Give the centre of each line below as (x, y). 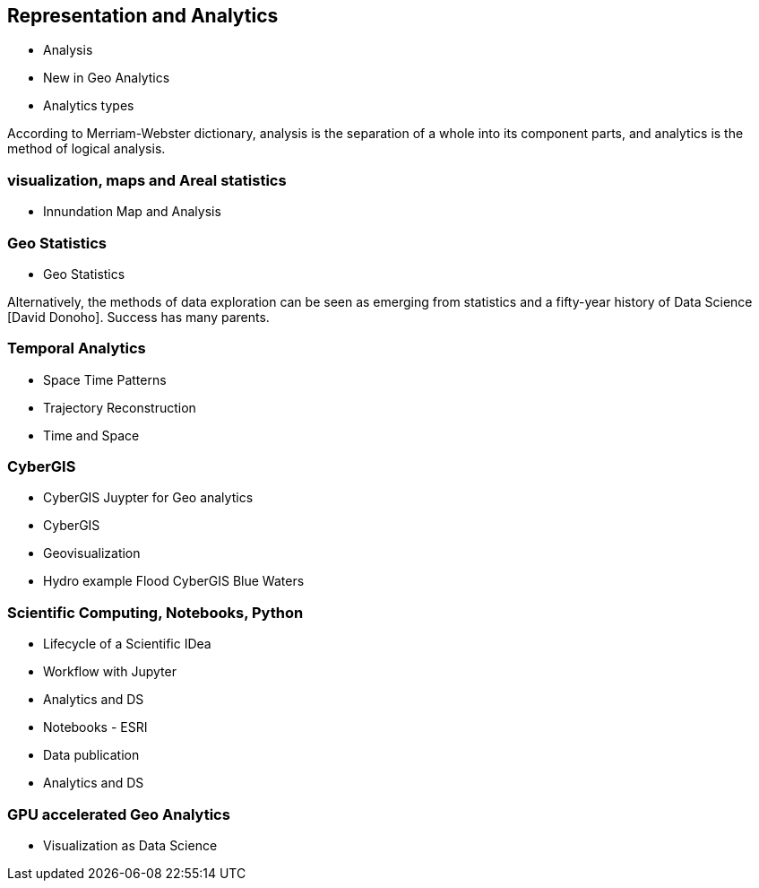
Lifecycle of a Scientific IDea (127, 644)
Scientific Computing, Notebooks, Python (155, 612)
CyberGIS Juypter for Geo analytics (148, 498)
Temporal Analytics (77, 348)
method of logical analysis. (86, 149)
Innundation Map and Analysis (132, 212)
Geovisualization (92, 553)
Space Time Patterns (105, 379)
